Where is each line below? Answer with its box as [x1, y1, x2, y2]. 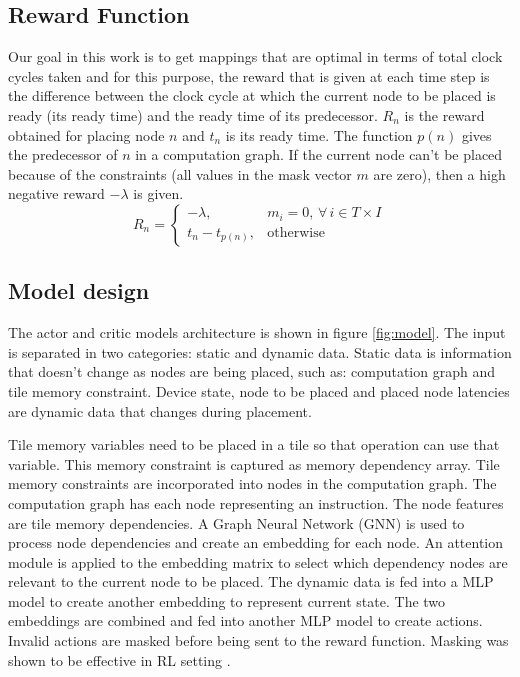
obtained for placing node [8, 124, 165, 145]
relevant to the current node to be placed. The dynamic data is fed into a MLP [8, 571, 494, 592]
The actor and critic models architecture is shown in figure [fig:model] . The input [8, 322, 506, 343]
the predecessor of [8, 144, 118, 165]
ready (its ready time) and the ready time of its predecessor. [8, 104, 378, 125]
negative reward [8, 183, 105, 204]
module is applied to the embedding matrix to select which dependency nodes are [8, 551, 508, 572]
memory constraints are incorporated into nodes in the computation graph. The [8, 473, 497, 494]
